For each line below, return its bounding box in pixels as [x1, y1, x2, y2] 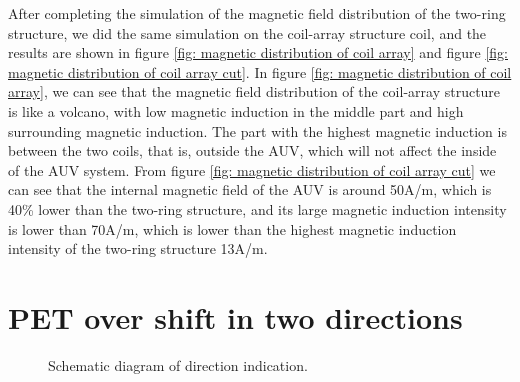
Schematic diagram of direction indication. [48, 354, 308, 375]
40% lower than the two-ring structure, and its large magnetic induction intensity [8, 198, 507, 219]
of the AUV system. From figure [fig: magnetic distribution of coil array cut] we [8, 159, 496, 180]
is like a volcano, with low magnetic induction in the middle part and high [8, 100, 464, 121]
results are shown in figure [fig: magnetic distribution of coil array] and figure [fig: [8, 42, 508, 63]
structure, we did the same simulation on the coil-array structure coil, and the [8, 22, 487, 43]
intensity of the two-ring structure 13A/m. [8, 238, 268, 259]
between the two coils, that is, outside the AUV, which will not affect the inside [8, 140, 497, 161]
